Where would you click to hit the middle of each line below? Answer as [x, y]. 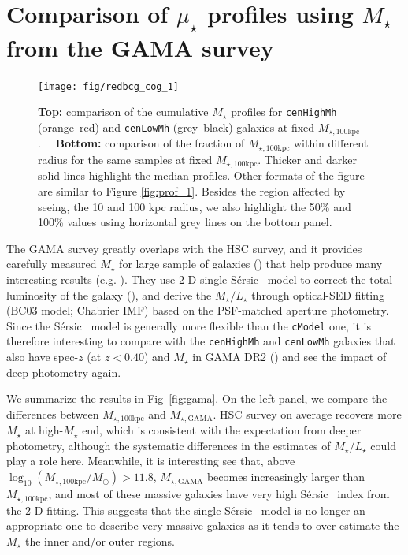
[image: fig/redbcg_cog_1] [108, 86]
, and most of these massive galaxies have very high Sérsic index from [219, 494]
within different [331, 143]
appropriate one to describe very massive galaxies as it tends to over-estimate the [203, 525]
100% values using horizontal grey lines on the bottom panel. [185, 222]
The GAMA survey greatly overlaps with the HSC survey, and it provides [184, 248]
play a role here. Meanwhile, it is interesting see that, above [151, 461]
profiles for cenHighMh [284, 112]
